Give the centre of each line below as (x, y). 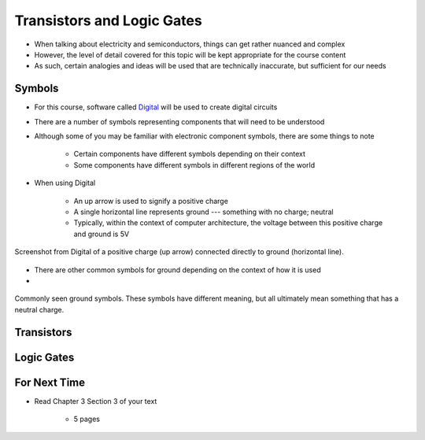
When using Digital (65, 183)
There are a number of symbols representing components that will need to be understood (179, 121)
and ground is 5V (102, 234)
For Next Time (50, 382)
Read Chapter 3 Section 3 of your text (96, 401)
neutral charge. (39, 309)
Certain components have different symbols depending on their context (190, 154)
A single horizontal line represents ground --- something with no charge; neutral (203, 212)
